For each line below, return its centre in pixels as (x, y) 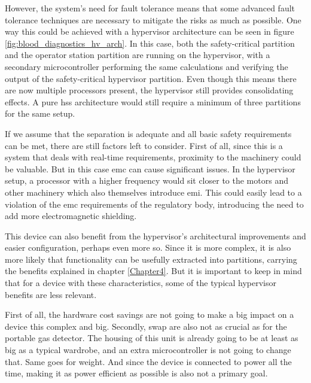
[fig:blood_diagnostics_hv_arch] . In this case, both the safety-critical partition (150, 43)
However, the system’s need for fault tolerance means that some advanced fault (150, 8)
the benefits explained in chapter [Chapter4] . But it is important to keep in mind (153, 271)
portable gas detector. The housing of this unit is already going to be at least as (152, 338)
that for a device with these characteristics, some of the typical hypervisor (141, 283)
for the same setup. (40, 113)
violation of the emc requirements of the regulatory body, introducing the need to (154, 204)
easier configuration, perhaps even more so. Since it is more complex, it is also (148, 247)
